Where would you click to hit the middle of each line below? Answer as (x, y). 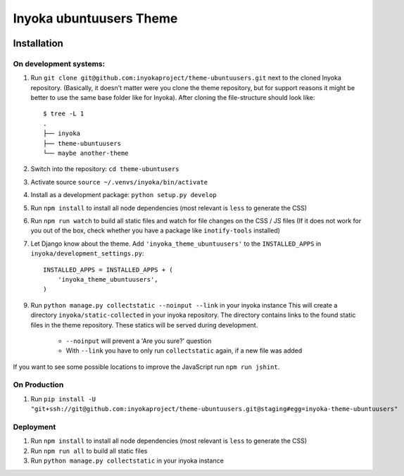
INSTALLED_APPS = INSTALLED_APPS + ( (108, 270)
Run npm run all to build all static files (89, 451)
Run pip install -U (63, 399)
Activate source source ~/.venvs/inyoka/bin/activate (119, 182)
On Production (38, 385)
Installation (38, 43)
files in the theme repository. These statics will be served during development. (144, 325)
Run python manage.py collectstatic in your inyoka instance (127, 461)
